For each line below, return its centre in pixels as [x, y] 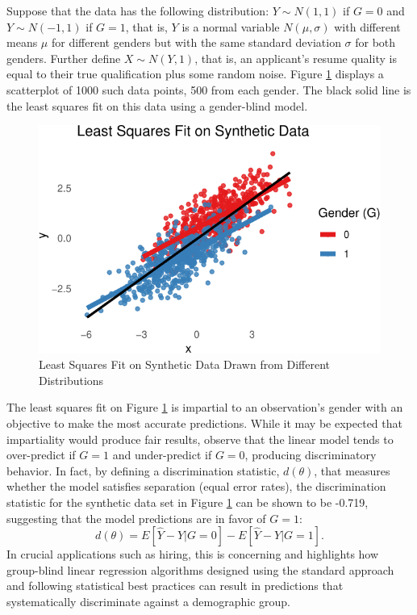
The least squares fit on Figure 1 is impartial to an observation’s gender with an [205, 407]
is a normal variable [231, 26]
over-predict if [41, 455]
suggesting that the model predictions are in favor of [136, 518]
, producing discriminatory [311, 455]
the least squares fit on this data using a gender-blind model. [157, 105]
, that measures [352, 470]
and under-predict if [162, 455]
